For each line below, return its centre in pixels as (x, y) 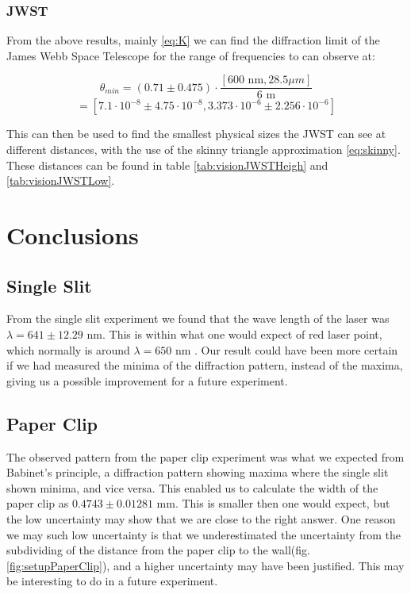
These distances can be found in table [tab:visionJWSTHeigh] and (167, 165)
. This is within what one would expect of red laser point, (242, 334)
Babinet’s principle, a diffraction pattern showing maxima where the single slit (198, 472)
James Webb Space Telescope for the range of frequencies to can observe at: (191, 55)
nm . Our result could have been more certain (286, 349)
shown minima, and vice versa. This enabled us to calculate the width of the (192, 487)
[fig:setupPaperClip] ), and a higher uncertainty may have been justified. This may (205, 565)
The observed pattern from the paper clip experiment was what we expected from (205, 456)
